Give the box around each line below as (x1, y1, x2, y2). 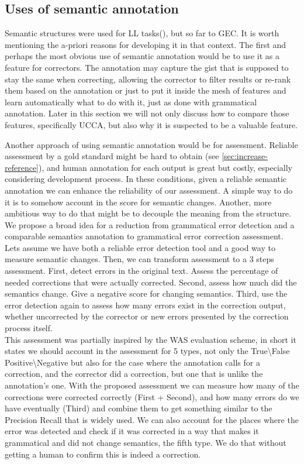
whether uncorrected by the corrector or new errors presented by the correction (5, 310, 289, 322)
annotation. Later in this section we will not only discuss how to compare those (5, 107, 289, 119)
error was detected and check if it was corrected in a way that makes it (5, 425, 259, 437)
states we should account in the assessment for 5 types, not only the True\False (5, 345, 290, 357)
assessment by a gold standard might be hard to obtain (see (5, 150, 219, 162)
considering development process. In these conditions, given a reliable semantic (5, 173, 286, 185)
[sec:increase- (222, 150, 268, 162)
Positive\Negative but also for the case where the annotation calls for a (5, 356, 260, 368)
